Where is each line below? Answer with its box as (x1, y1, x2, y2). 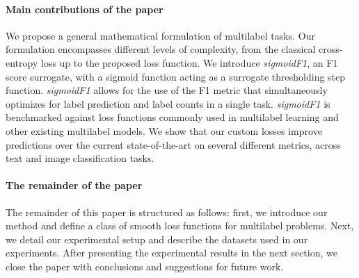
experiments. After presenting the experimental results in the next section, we (6, 245, 337, 260)
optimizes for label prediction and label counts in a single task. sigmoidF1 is (6, 96, 330, 111)
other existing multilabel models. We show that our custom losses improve (6, 123, 322, 138)
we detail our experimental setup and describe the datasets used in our (6, 231, 308, 246)
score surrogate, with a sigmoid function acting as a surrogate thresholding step (6, 69, 346, 83)
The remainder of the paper (6, 178, 143, 193)
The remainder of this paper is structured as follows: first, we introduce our (6, 204, 328, 219)
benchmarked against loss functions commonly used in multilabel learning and (6, 110, 339, 124)
